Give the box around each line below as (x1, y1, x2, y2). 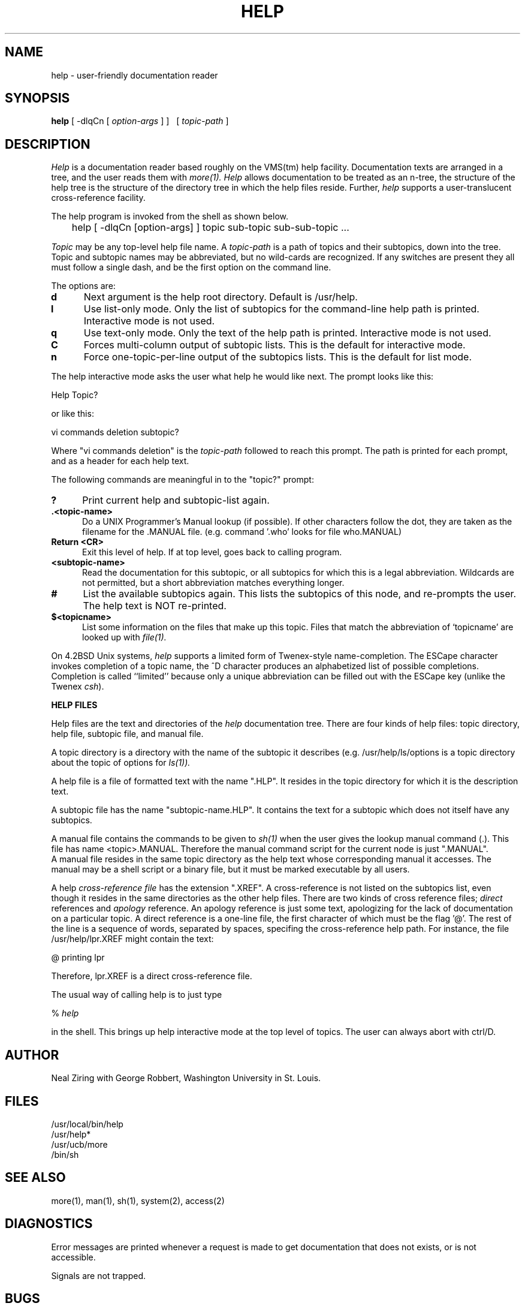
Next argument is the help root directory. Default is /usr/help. (83, 291, 358, 303)
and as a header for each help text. (51, 456, 189, 467)
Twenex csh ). (51, 681, 104, 692)
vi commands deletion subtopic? (51, 427, 179, 438)
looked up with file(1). (82, 632, 167, 643)
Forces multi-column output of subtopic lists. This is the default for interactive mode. (83, 339, 466, 351)
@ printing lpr (51, 952, 105, 963)
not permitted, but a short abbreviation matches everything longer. (82, 577, 345, 588)
